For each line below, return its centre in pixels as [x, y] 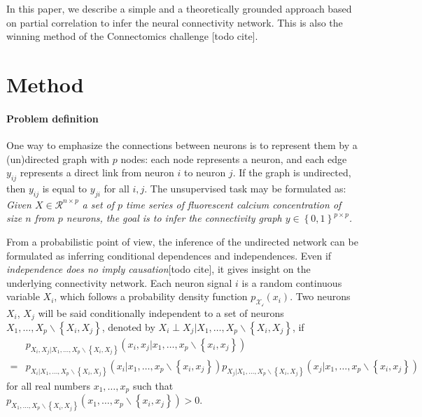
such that [153, 385]
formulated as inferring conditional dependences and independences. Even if [169, 255]
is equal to [65, 188]
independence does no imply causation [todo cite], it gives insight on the [159, 269]
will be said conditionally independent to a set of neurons [161, 312]
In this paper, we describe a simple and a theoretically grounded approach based [179, 8]
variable [23, 296]
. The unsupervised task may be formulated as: [245, 188]
